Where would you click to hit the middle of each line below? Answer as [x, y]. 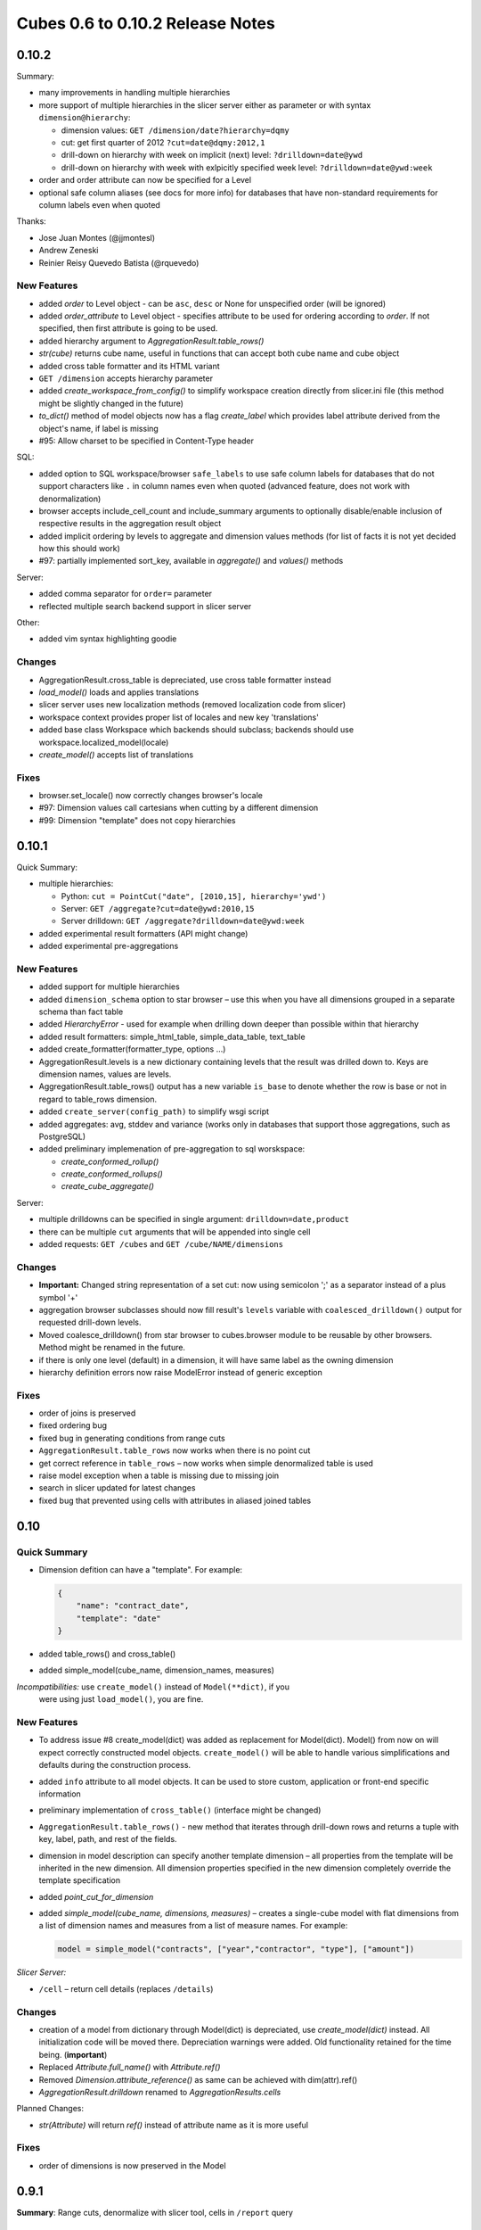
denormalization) [70, 499]
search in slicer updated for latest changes [117, 1488]
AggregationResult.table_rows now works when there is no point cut [175, 1450]
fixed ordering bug [73, 1425]
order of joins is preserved [87, 1413]
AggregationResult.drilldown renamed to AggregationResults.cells [160, 2092]
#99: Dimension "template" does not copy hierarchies [137, 820]
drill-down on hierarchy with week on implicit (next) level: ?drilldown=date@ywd [212, 155]
